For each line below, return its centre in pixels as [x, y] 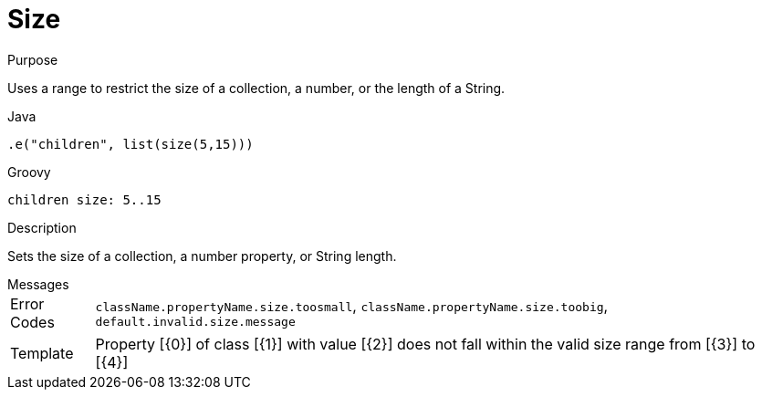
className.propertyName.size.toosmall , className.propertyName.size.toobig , [352, 306]
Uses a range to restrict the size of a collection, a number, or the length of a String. [256, 88]
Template [42, 353]
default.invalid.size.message [195, 322]
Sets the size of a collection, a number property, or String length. [202, 256]
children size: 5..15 [84, 199]
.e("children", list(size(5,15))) [130, 144]
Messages [38, 284]
